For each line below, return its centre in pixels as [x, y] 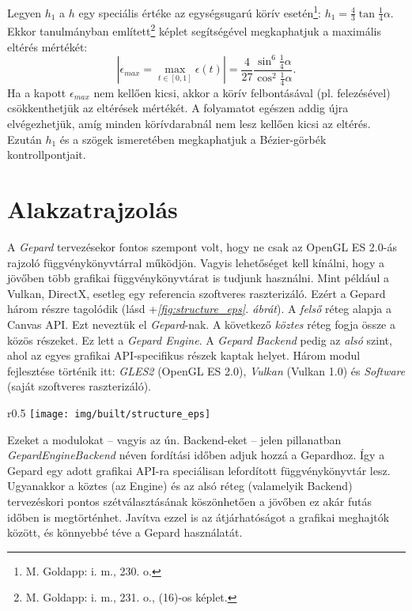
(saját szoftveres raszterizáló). [79, 386]
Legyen [24, 12]
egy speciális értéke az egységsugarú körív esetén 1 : [200, 11]
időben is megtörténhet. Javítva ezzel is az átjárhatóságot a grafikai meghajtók [198, 517]
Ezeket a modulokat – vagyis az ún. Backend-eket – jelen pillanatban [174, 439]
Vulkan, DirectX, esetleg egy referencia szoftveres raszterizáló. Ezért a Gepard [197, 293]
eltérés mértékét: [47, 46]
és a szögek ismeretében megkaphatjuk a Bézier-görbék [193, 139]
